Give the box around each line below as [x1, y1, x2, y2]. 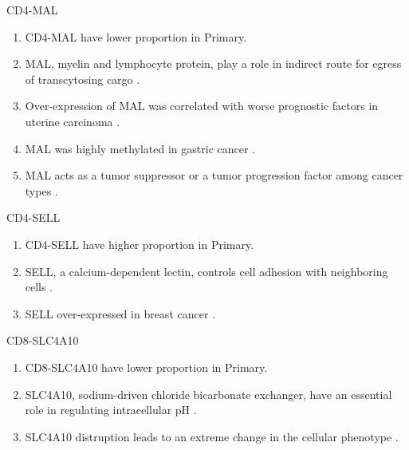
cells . [25, 278, 53, 295]
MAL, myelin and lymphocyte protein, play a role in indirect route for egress [25, 55, 402, 72]
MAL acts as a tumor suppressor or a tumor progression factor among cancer [25, 167, 403, 184]
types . [25, 182, 58, 199]
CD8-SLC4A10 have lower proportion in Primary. [25, 358, 268, 375]
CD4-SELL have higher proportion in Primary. [25, 235, 254, 252]
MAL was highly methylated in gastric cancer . [25, 140, 255, 156]
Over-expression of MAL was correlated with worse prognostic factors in [25, 97, 379, 114]
